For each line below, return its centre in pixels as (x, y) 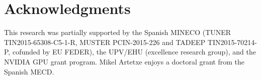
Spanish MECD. (29, 71)
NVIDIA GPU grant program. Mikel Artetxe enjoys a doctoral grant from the (124, 61)
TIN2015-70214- (232, 42)
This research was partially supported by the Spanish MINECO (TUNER (118, 32)
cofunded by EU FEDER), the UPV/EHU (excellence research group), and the (134, 52)
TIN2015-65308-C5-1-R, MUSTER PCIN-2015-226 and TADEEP (105, 42)
